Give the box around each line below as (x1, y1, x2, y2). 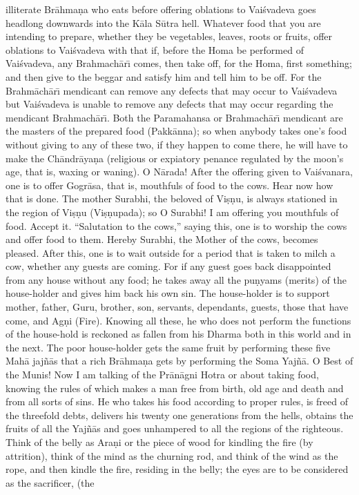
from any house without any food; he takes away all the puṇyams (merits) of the (6, 272, 347, 287)
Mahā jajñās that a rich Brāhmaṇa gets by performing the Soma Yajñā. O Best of (6, 353, 353, 368)
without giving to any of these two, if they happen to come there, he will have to (6, 137, 348, 151)
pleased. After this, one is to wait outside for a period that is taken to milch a (6, 245, 336, 260)
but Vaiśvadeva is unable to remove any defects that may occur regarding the (6, 97, 333, 111)
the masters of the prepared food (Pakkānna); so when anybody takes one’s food (6, 124, 347, 138)
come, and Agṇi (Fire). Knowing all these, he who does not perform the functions (6, 313, 351, 327)
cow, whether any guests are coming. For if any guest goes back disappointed (6, 259, 331, 273)
